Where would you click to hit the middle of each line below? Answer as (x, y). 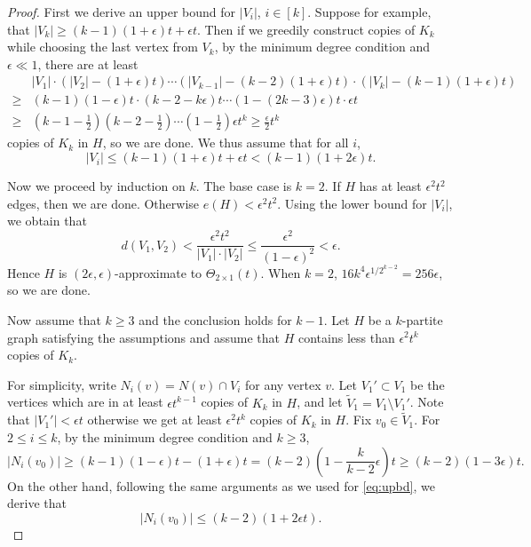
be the (428, 384)
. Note (427, 402)
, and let (320, 402)
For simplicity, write (62, 384)
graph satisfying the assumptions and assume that (144, 337)
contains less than (347, 337)
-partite (422, 319)
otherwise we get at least (155, 420)
